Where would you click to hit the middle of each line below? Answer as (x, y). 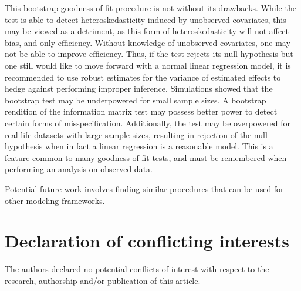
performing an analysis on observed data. (79, 169)
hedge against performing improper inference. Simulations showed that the (139, 88)
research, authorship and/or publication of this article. (103, 280)
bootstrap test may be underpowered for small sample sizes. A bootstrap (136, 100)
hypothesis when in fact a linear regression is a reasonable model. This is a (139, 146)
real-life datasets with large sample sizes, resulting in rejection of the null (136, 134)
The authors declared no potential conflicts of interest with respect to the (137, 269)
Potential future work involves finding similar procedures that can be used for (144, 188)
